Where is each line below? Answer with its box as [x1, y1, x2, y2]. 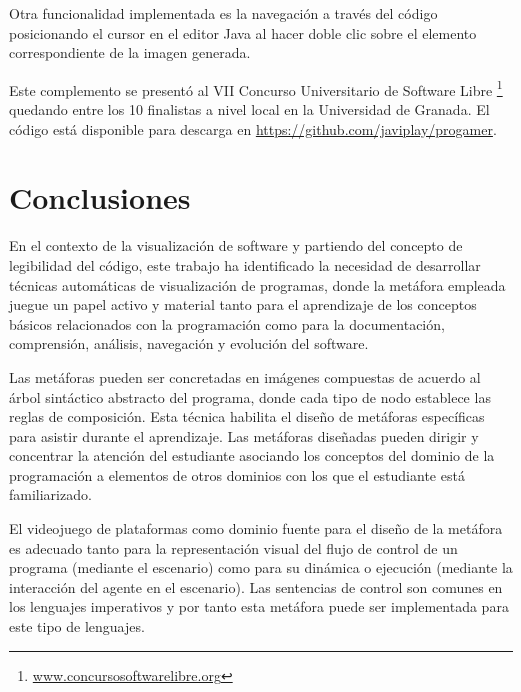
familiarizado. [9, 484, 92, 505]
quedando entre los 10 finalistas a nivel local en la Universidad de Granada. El [9, 99, 490, 120]
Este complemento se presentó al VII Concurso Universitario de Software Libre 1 [9, 76, 503, 100]
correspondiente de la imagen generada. [9, 42, 251, 63]
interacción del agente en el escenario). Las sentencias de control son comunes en [9, 576, 503, 597]
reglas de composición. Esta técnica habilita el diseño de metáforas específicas [9, 406, 485, 427]
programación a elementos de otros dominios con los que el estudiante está [9, 464, 465, 485]
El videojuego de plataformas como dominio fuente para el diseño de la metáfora [9, 518, 503, 539]
